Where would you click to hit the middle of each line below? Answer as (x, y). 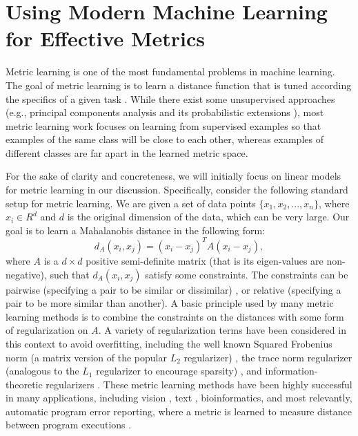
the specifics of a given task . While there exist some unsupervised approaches (170, 98)
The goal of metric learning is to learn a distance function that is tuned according (179, 85)
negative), (26, 274)
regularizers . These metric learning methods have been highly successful (199, 384)
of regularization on (47, 330)
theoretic (24, 384)
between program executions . (69, 425)
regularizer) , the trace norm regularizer (268, 357)
